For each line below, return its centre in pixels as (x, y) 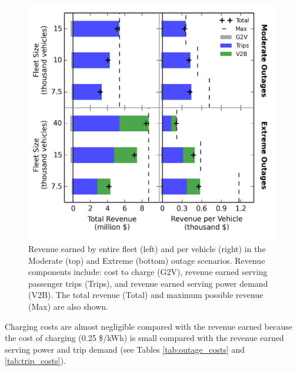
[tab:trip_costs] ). (36, 361)
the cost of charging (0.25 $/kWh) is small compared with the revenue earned (144, 338)
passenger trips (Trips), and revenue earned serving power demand (148, 283)
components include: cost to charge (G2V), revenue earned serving (148, 272)
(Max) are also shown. (68, 306)
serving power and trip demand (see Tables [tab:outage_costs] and (125, 349)
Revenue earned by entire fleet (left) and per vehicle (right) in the (147, 248)
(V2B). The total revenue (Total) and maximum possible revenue (146, 295)
